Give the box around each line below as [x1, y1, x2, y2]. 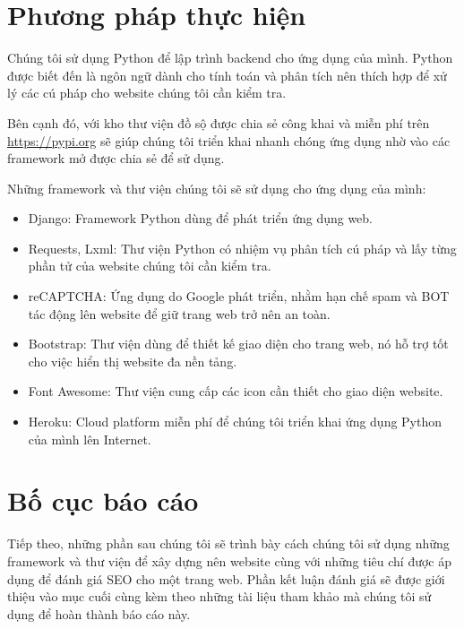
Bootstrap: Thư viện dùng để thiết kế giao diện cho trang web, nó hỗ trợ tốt [28, 334, 449, 353]
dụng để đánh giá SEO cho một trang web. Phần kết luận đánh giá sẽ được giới [7, 569, 445, 588]
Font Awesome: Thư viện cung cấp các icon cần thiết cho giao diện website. [28, 382, 443, 401]
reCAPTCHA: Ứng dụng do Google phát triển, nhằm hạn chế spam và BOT [28, 287, 450, 306]
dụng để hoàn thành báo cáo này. [7, 604, 191, 623]
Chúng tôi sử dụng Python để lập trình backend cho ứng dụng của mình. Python [7, 48, 453, 67]
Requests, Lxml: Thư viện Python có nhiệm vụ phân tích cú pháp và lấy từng [28, 238, 457, 257]
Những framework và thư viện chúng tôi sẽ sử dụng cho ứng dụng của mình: [7, 178, 426, 197]
